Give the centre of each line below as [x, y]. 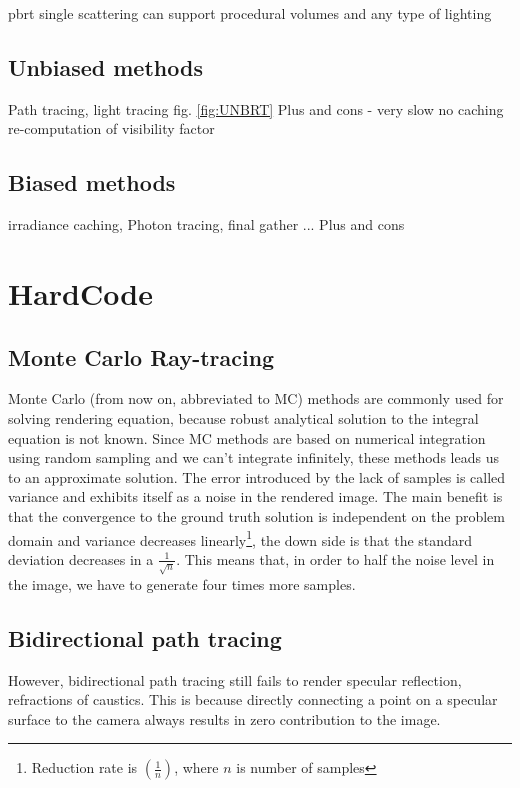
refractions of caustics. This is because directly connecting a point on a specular [253, 699]
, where [196, 767]
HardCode [80, 292]
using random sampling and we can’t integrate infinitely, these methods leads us [253, 457]
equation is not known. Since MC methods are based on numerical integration [247, 437]
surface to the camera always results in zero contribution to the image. [224, 718]
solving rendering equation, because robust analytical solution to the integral [243, 417]
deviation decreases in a [81, 558]
